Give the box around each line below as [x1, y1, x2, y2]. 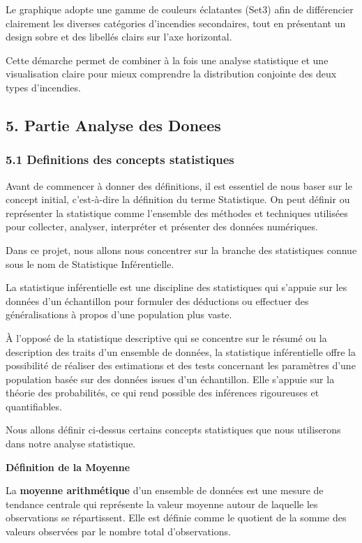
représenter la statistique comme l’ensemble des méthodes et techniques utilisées [6, 205, 348, 220]
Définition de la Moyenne [6, 459, 130, 474]
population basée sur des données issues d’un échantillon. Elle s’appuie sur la [6, 371, 335, 386]
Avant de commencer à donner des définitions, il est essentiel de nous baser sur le [6, 178, 352, 193]
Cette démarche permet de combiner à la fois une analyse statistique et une [6, 52, 329, 67]
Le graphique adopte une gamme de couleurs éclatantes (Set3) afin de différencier [6, 2, 354, 16]
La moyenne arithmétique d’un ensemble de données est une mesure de [6, 483, 324, 498]
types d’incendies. [6, 80, 81, 94]
